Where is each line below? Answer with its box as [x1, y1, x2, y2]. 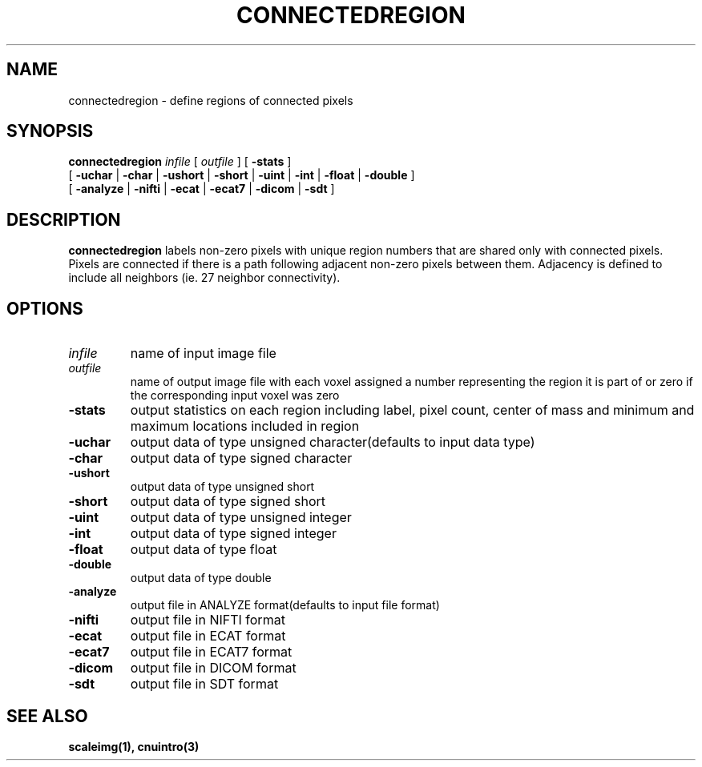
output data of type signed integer [130, 525, 337, 542]
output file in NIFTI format [130, 612, 285, 628]
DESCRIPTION [6, 209, 121, 230]
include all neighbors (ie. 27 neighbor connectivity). [68, 271, 341, 285]
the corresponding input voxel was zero [130, 388, 340, 403]
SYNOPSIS [6, 121, 94, 142]
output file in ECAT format [130, 628, 286, 645]
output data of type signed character [130, 450, 353, 467]
